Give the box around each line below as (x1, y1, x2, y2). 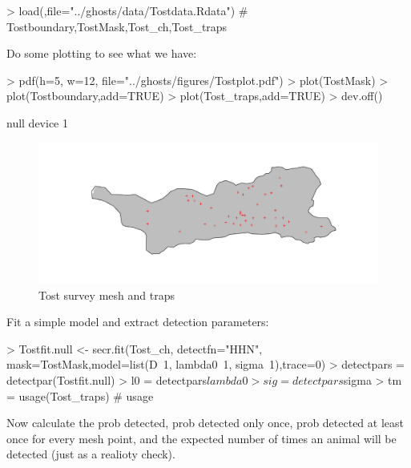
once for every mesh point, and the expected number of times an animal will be (6, 430, 397, 446)
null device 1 (6, 114, 68, 131)
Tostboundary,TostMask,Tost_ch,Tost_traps (6, 18, 228, 34)
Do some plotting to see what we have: (6, 45, 197, 62)
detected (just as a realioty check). (6, 446, 175, 462)
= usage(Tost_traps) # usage (6, 387, 154, 404)
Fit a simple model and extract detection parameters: (6, 313, 269, 330)
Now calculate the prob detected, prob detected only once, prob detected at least (6, 414, 404, 431)
